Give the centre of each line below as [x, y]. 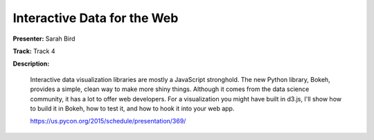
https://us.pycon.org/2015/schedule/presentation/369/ [108, 121]
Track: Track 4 [34, 51]
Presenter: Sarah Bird [44, 39]
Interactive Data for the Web [96, 18]
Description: [31, 64]
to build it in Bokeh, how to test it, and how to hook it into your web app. [132, 108]
